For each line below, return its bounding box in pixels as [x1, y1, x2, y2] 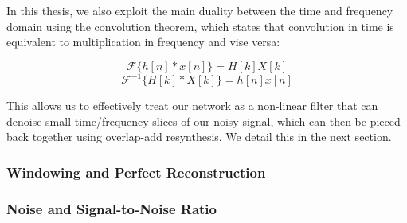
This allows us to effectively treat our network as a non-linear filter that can [6, 97, 378, 114]
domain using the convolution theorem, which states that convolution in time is [6, 18, 394, 34]
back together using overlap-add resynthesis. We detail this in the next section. [6, 128, 392, 145]
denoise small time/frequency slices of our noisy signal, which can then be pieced [6, 112, 401, 129]
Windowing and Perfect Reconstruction [6, 162, 266, 182]
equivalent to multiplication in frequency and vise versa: [6, 33, 280, 50]
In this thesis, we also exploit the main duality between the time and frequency [6, 2, 393, 18]
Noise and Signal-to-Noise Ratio [6, 198, 217, 218]
